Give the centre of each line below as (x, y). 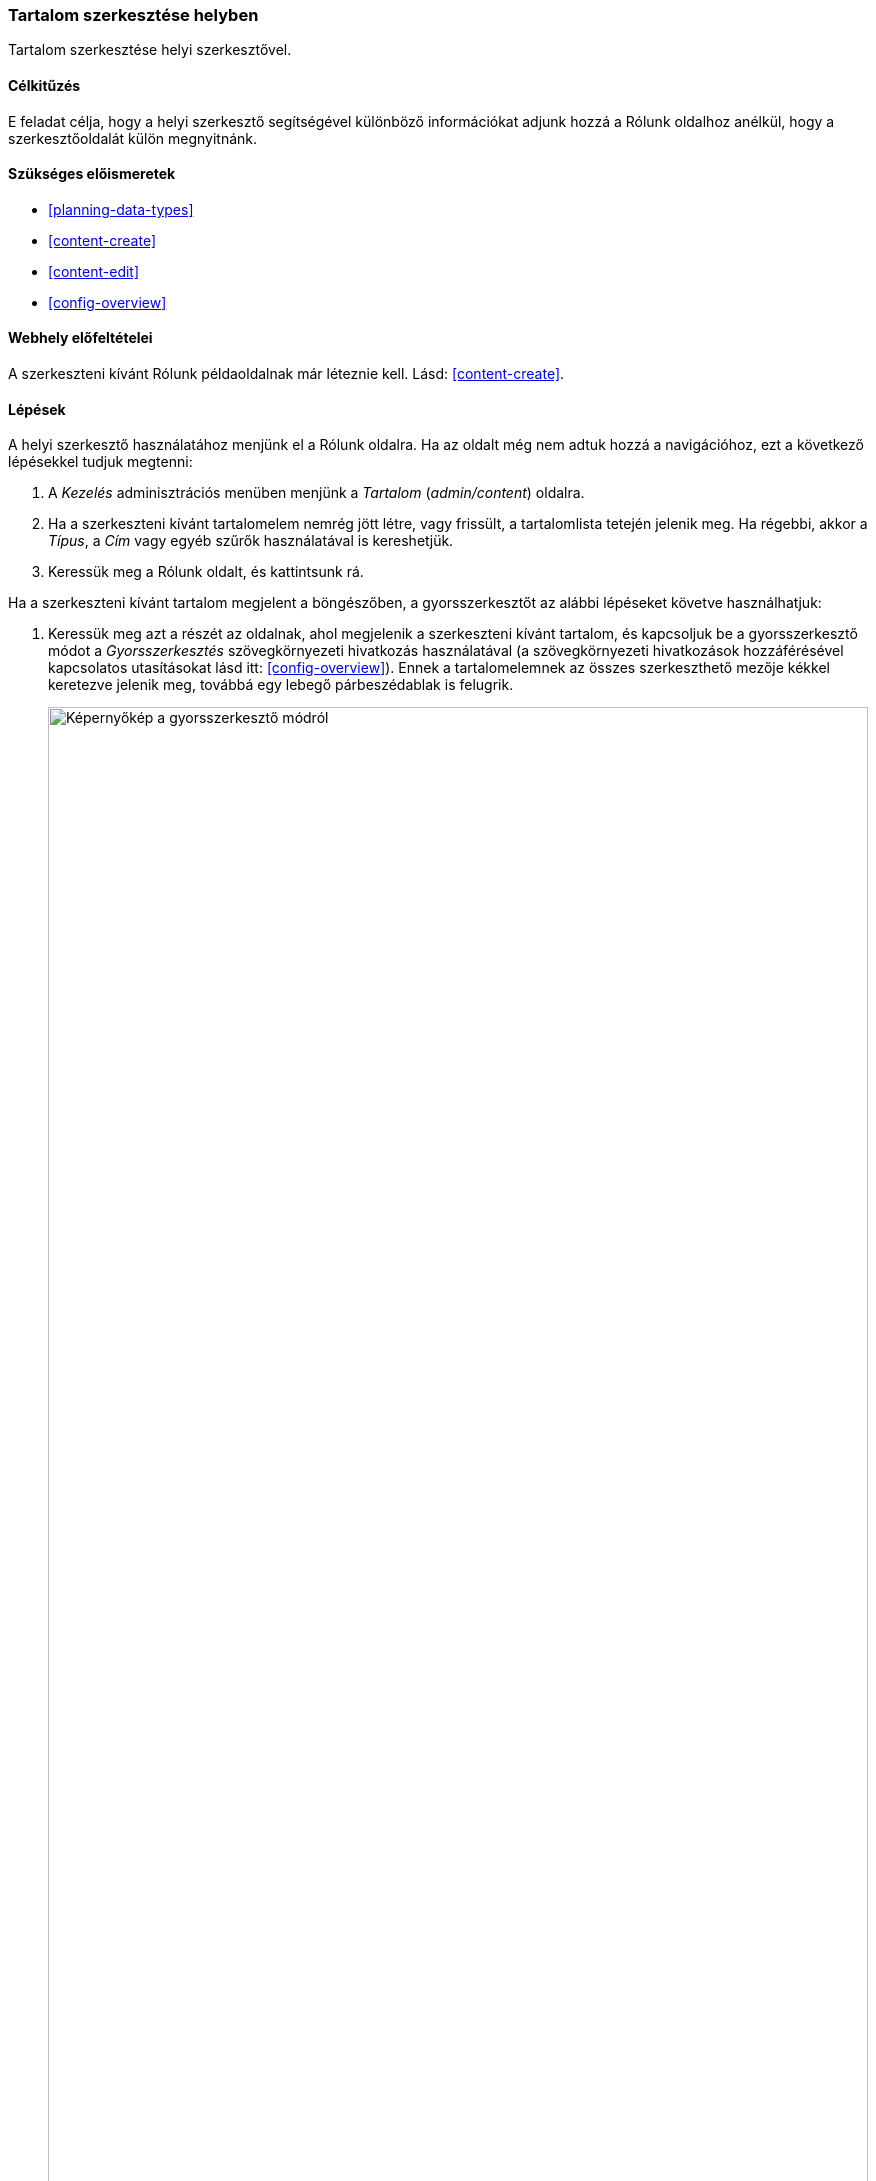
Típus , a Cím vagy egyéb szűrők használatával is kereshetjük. (251, 541)
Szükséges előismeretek (92, 174)
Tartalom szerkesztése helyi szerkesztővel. (150, 50)
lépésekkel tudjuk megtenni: (100, 462)
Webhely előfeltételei (80, 338)
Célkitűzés (44, 85)
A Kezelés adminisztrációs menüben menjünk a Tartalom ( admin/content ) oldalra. (316, 493)
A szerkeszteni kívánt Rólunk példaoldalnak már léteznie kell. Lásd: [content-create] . (286, 374)
